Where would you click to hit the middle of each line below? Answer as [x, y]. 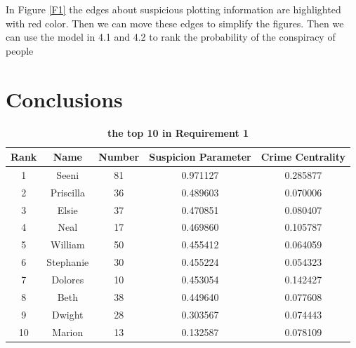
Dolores [68, 279]
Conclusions [64, 99]
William [68, 245]
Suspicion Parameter [200, 157]
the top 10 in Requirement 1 [178, 132]
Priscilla [67, 192]
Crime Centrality [303, 157]
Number [119, 157]
